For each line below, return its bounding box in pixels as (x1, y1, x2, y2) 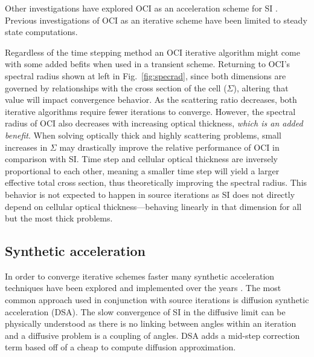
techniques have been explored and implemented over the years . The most (5, 281, 281, 294)
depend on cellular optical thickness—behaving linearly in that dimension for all (5, 200, 302, 212)
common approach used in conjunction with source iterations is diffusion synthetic (5, 293, 309, 306)
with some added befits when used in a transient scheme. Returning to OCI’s (5, 57, 290, 70)
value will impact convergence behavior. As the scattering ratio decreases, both (5, 93, 297, 106)
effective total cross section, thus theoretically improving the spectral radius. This (5, 176, 307, 189)
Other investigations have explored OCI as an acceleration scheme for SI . (5, 2, 278, 14)
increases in (5, 140, 48, 153)
